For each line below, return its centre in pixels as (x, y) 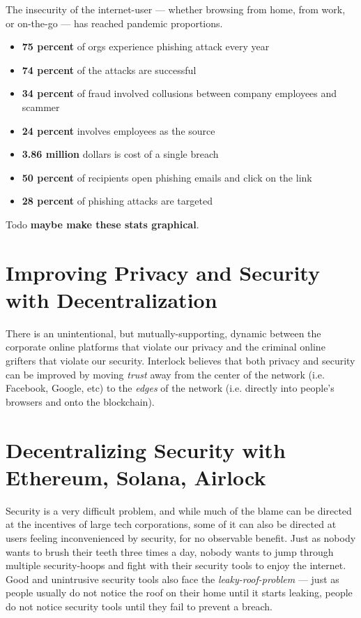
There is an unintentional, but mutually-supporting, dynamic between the (163, 333)
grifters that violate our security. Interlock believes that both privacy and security (180, 361)
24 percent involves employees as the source (118, 130)
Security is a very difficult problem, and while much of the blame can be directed (179, 510)
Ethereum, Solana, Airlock (136, 477)
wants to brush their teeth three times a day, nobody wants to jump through (170, 551)
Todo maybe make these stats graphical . (102, 224)
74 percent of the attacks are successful (109, 69)
